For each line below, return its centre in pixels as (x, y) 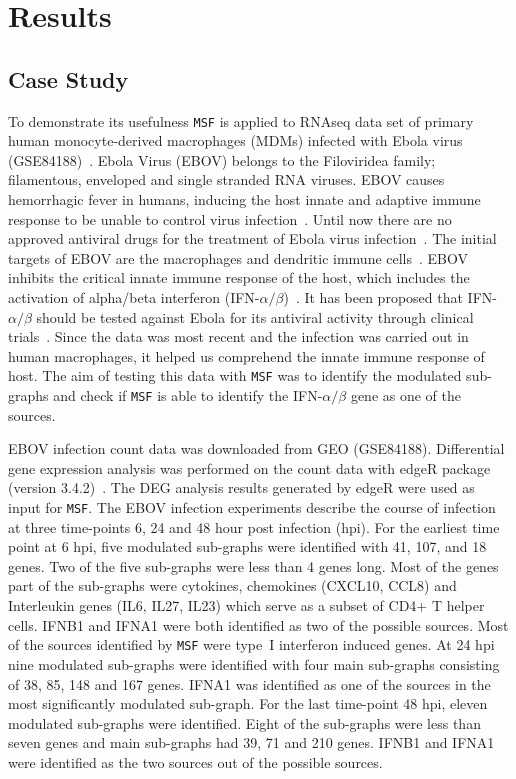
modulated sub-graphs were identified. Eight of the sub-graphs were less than (244, 722)
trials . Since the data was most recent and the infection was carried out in (238, 336)
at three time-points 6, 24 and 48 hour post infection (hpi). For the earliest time (254, 526)
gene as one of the (406, 395)
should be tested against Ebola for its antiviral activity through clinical (255, 316)
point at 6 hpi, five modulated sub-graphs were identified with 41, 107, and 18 (247, 546)
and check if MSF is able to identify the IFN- (188, 395)
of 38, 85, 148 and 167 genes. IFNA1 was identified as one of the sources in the (249, 683)
